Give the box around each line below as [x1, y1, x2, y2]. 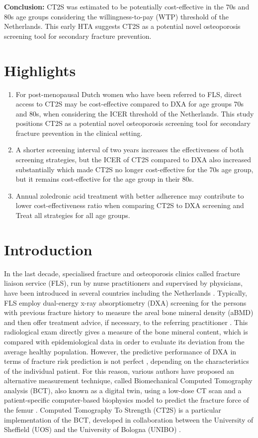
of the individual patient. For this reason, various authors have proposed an [4, 365, 234, 376]
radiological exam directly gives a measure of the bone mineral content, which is [4, 327, 248, 337]
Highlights [4, 60, 76, 80]
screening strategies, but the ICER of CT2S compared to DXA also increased [15, 154, 251, 165]
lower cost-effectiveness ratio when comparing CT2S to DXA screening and [15, 200, 244, 211]
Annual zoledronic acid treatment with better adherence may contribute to [15, 190, 244, 201]
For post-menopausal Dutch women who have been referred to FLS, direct [15, 89, 242, 99]
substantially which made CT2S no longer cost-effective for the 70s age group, [15, 164, 254, 174]
